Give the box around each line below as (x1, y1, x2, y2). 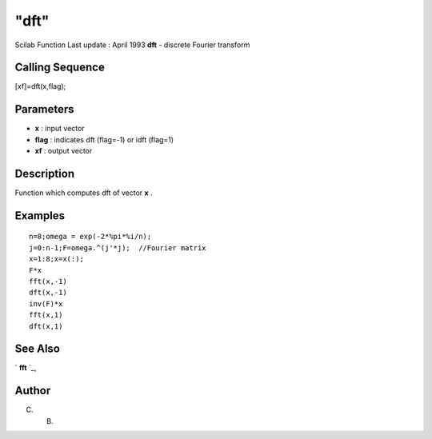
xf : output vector (34, 146, 93, 156)
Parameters (14, 102, 74, 116)
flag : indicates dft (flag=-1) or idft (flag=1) (34, 134, 174, 144)
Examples (14, 209, 66, 222)
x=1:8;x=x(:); (29, 254, 84, 264)
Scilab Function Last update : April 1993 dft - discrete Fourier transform (14, 40, 250, 50)
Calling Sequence (14, 61, 106, 74)
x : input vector (34, 124, 85, 134)
